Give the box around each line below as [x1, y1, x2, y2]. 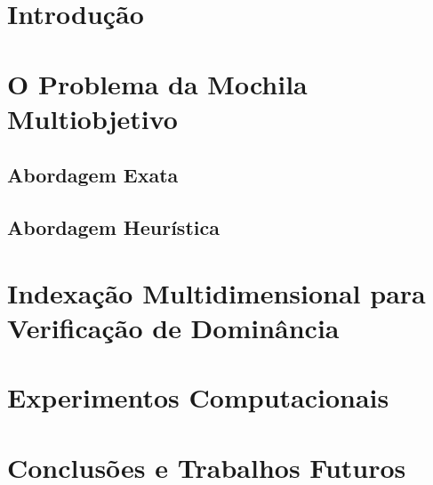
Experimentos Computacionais [7, 379, 389, 416]
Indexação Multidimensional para [7, 274, 426, 311]
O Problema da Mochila [7, 65, 308, 101]
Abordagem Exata [7, 161, 179, 189]
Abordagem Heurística [7, 214, 220, 241]
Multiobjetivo [7, 100, 178, 136]
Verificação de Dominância [7, 309, 340, 345]
